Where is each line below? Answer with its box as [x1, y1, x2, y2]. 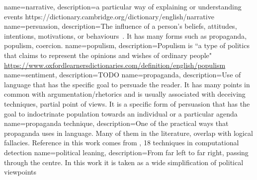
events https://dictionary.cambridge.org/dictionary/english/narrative [4, 11, 214, 21]
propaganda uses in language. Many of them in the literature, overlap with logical [4, 127, 253, 138]
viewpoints [4, 167, 37, 177]
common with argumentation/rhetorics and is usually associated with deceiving [4, 89, 246, 99]
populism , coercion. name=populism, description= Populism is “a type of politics [4, 40, 250, 51]
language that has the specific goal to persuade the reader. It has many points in [4, 79, 250, 89]
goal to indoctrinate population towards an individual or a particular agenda [4, 108, 238, 119]
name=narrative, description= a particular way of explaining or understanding [4, 1, 242, 11]
